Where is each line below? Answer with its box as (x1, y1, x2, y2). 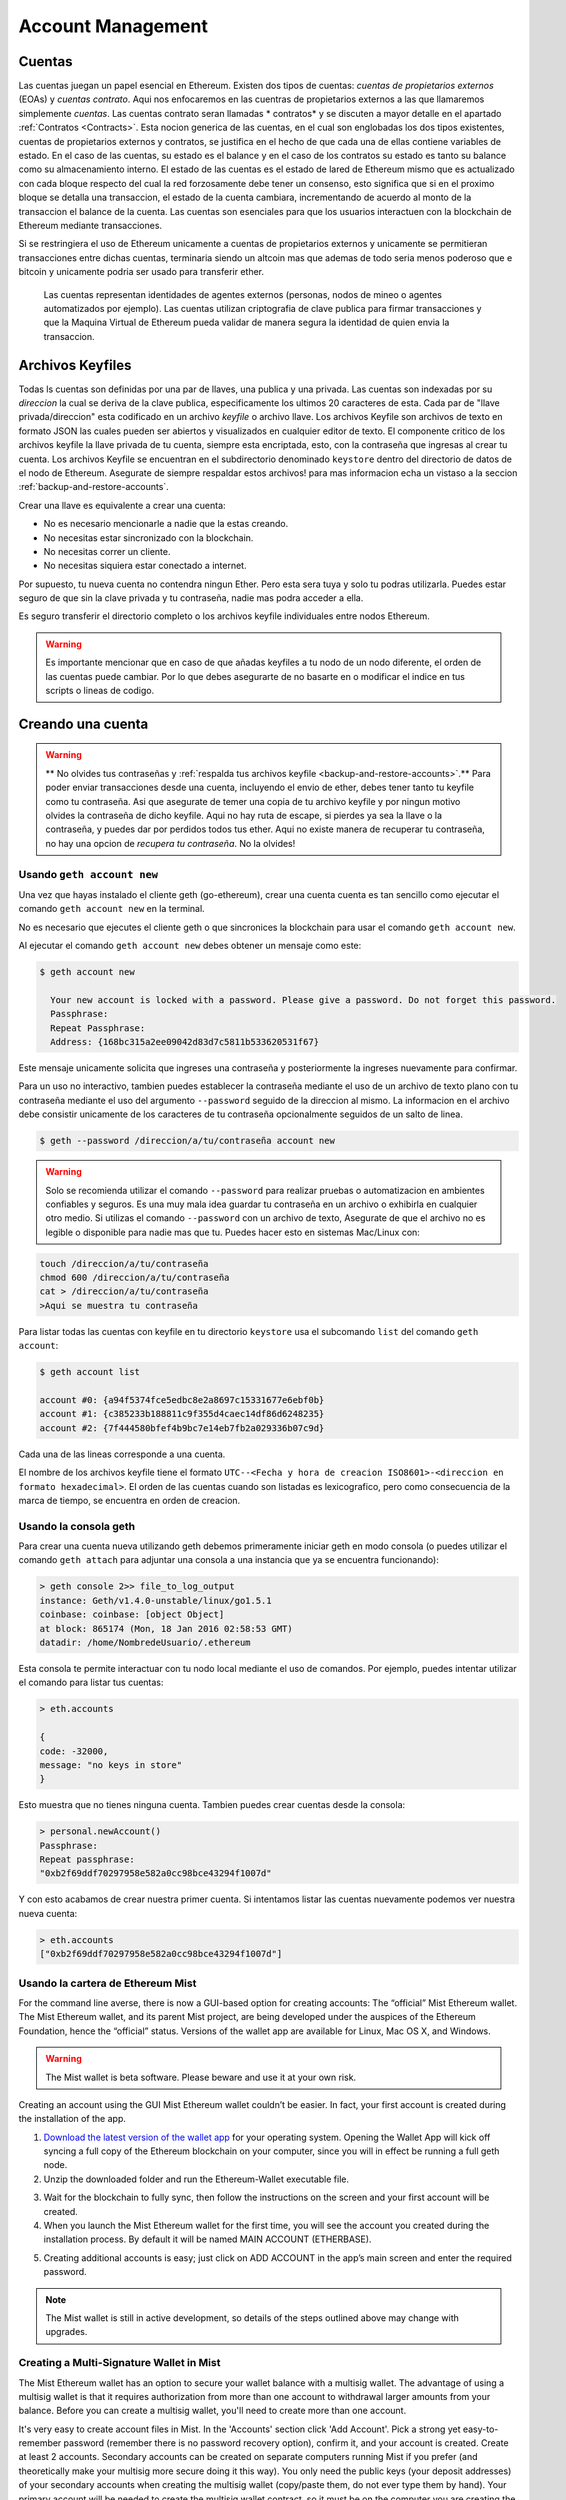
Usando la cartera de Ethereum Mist (18, 1976, 197, 1990)
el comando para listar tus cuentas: (18, 1676, 164, 1689)
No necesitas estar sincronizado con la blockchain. (43, 531, 254, 544)
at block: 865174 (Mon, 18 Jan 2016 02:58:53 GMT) (39, 1623, 294, 1634)
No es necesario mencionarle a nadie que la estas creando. (43, 518, 289, 530)
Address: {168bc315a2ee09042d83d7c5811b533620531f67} (50, 1036, 320, 1048)
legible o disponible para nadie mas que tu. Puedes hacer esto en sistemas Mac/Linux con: (45, 1226, 420, 1238)
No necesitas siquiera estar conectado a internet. (43, 560, 247, 572)
